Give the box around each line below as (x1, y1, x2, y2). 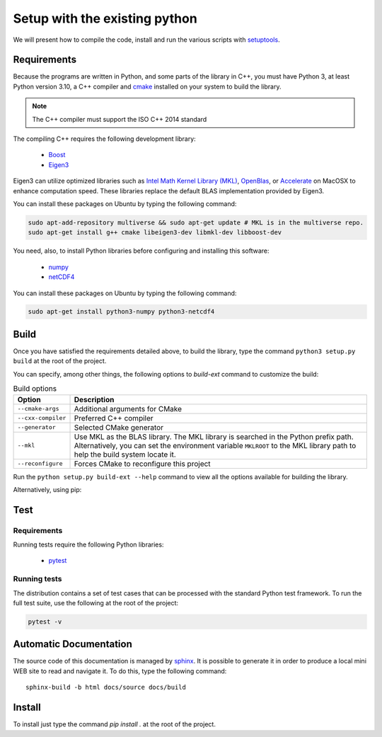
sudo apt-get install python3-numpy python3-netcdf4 (28, 308, 215, 316)
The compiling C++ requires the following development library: (13, 135, 196, 143)
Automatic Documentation (13, 638, 132, 651)
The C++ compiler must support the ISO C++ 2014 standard (32, 115, 207, 123)
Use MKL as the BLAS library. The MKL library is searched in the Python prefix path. (74, 432, 354, 442)
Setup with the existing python (13, 11, 197, 26)
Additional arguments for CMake (74, 404, 183, 413)
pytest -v (28, 617, 62, 626)
